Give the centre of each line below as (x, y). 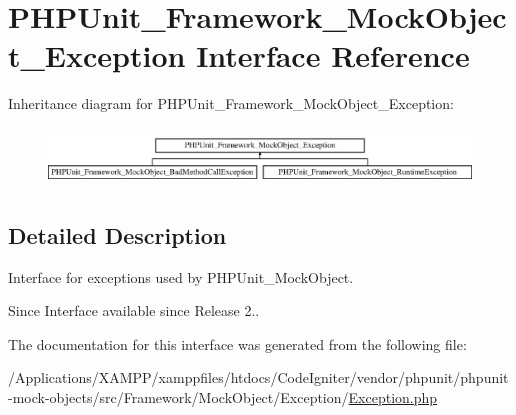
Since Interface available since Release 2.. (134, 310)
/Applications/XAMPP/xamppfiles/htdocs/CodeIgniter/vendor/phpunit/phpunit (258, 377)
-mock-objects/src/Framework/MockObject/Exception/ (178, 397)
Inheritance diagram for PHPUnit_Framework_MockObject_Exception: (231, 103)
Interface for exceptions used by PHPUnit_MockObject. (181, 276)
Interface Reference (333, 55)
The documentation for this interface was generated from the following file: (237, 343)
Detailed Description (117, 234)
